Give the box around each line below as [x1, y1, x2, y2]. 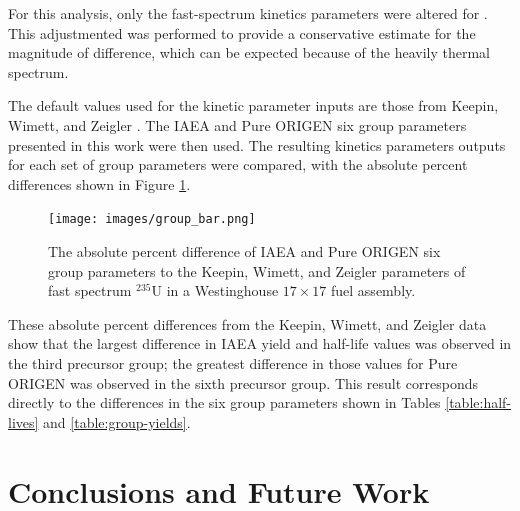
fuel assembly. [331, 280, 416, 301]
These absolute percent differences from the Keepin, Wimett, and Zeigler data [8, 313, 487, 334]
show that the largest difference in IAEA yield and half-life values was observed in [8, 333, 512, 354]
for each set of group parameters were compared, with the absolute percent [8, 154, 468, 175]
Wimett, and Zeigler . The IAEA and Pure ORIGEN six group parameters [8, 114, 467, 135]
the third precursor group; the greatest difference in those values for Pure [8, 352, 458, 373]
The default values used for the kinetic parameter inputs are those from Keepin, [8, 95, 499, 116]
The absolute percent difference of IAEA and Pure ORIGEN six [48, 241, 441, 261]
